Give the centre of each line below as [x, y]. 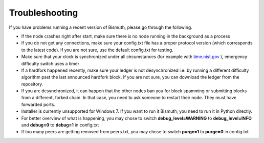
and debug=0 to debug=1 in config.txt [60, 125]
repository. [32, 84]
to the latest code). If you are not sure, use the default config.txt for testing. [97, 50]
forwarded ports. [38, 104]
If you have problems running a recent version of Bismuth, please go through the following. [101, 27]
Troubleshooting [44, 13]
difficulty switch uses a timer [50, 63]
